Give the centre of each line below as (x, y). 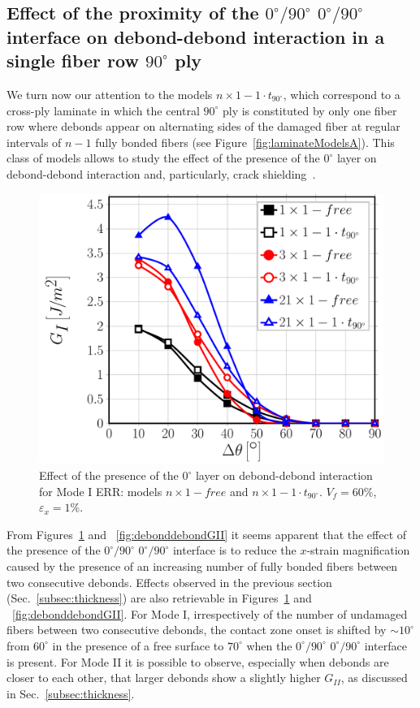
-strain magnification (358, 550)
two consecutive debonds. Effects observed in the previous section (169, 582)
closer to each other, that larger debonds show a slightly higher (164, 678)
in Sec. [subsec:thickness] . (71, 693)
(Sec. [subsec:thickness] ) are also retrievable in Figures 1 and (159, 598)
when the (269, 645)
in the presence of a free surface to (138, 645)
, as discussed (374, 678)
